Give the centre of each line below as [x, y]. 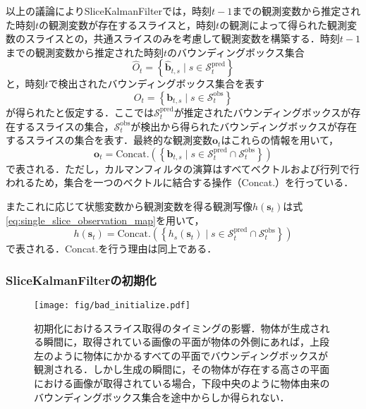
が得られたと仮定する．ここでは [80, 112]
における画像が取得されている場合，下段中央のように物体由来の [182, 383]
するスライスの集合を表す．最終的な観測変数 [109, 140]
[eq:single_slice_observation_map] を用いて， [105, 220]
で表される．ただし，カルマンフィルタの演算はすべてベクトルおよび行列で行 [183, 168]
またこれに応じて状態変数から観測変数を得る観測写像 [129, 206]
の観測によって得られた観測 [283, 24]
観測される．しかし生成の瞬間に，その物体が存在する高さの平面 [182, 369]
